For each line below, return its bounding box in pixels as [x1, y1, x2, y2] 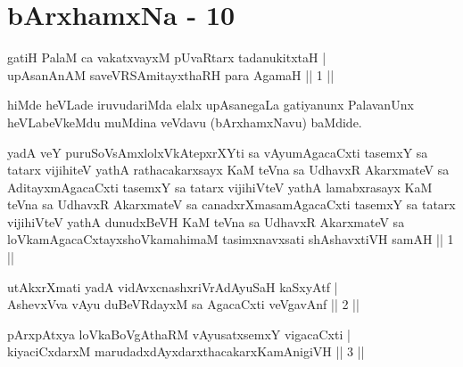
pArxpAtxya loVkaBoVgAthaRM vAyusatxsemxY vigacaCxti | [7, 324, 351, 343]
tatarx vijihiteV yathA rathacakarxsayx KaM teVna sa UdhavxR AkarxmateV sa [7, 160, 450, 179]
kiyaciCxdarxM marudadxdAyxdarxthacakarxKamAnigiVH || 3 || [7, 342, 365, 361]
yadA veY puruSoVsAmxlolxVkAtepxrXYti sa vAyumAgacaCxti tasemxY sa [7, 143, 428, 161]
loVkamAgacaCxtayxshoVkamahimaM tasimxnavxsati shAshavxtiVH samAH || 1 [7, 230, 454, 249]
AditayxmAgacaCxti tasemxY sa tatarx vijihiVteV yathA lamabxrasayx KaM [7, 177, 433, 196]
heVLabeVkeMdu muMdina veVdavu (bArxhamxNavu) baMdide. [7, 112, 362, 131]
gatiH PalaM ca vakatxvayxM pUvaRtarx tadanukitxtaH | [7, 48, 327, 67]
